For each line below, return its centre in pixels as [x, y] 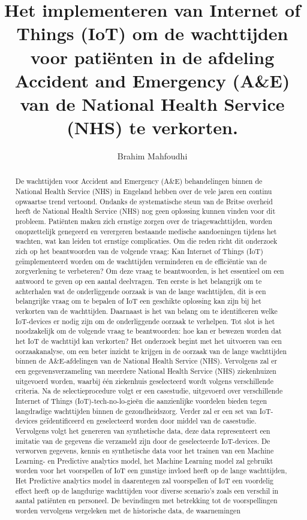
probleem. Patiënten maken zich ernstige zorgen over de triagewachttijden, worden [144, 221]
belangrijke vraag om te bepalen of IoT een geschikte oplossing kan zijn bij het [138, 301]
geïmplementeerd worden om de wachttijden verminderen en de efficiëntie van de [141, 261]
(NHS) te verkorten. [152, 127]
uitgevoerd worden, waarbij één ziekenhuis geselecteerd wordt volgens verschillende [144, 381]
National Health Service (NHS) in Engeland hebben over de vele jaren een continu [144, 191]
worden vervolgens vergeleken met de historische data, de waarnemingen [128, 511]
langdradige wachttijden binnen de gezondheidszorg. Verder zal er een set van [136, 411]
